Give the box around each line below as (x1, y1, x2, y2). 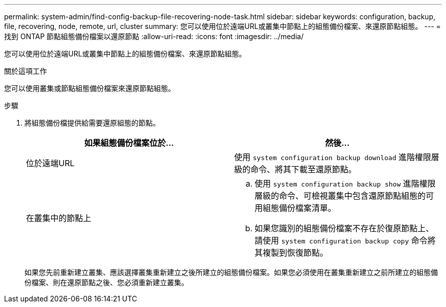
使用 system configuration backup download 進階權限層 (234, 152, 439, 162)
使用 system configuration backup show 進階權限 (255, 178, 436, 189)
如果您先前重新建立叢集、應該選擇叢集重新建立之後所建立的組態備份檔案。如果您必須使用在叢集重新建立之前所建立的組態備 (24, 268, 438, 277)
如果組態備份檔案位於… (84, 138, 174, 148)
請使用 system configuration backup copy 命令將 (255, 235, 436, 245)
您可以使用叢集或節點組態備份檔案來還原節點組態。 (4, 84, 175, 93)
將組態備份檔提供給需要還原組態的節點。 (24, 118, 160, 127)
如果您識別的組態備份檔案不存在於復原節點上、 (255, 223, 434, 233)
